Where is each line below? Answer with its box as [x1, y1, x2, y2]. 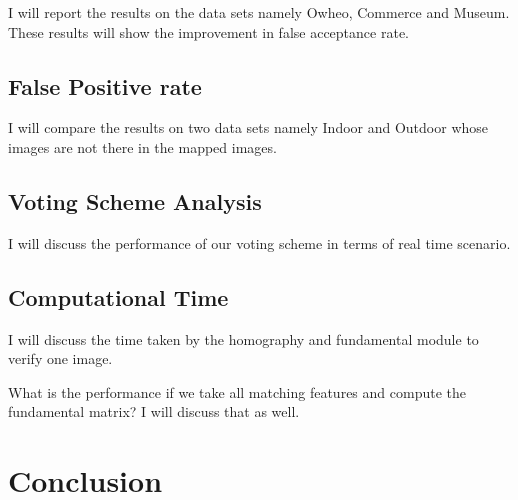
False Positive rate [8, 70, 202, 101]
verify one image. [8, 348, 113, 369]
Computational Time [8, 281, 229, 312]
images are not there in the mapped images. [8, 136, 277, 157]
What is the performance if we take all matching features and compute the [8, 381, 466, 402]
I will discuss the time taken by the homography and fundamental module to [8, 328, 479, 349]
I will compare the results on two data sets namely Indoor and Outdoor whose [8, 117, 489, 138]
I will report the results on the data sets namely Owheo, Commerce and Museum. [8, 2, 510, 22]
